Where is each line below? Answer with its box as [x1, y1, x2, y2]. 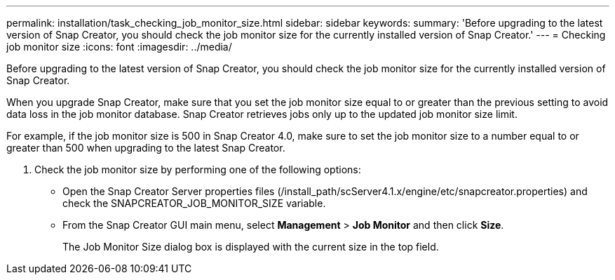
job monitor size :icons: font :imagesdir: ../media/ [6, 41, 232, 53]
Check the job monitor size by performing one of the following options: [34, 164, 361, 175]
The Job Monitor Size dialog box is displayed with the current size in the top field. [62, 241, 439, 253]
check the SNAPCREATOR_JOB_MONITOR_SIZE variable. [62, 197, 326, 209]
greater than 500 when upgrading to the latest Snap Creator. [6, 142, 285, 154]
